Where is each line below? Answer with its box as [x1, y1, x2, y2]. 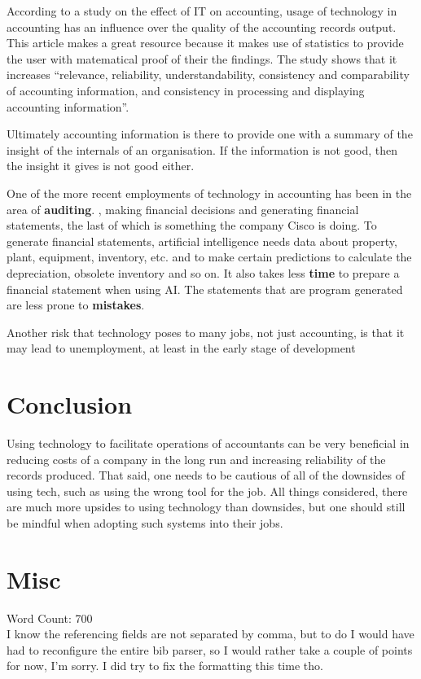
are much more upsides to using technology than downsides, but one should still [7, 498, 406, 515]
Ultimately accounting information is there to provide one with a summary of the [7, 125, 413, 142]
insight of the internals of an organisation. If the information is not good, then [7, 141, 397, 158]
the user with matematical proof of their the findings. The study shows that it [7, 50, 397, 67]
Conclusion [7, 388, 133, 421]
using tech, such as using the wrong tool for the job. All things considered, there [7, 482, 408, 499]
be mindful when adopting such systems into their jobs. [7, 514, 283, 531]
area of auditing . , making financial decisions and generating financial [7, 200, 359, 217]
